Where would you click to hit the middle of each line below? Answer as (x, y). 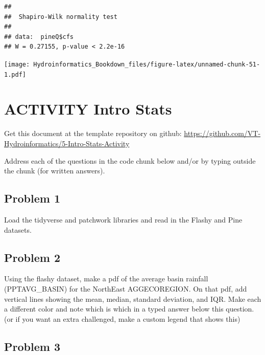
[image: (17, 64)
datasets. (18, 229)
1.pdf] (15, 74)
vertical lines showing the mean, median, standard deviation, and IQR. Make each (133, 298)
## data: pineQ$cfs (39, 37)
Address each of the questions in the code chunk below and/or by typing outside (130, 160)
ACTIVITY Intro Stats (88, 109)
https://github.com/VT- (222, 133)
